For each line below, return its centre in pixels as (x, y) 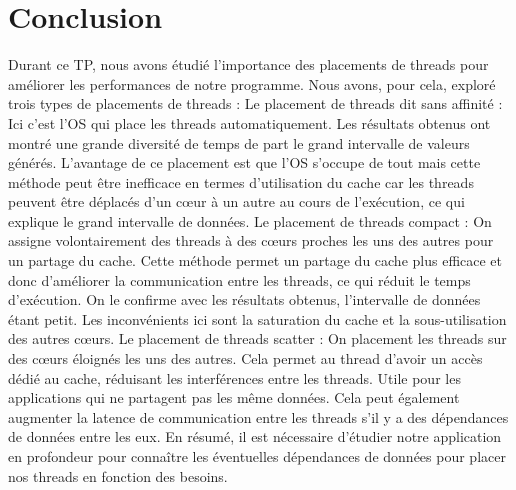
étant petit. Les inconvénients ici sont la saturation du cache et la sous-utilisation (257, 318)
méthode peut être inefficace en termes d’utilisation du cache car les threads (241, 181)
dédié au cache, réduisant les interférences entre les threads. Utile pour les (234, 377)
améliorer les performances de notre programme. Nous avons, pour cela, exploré (252, 83)
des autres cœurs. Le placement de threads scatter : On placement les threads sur (257, 338)
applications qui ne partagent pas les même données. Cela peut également (234, 397)
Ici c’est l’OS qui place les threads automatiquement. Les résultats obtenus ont (249, 122)
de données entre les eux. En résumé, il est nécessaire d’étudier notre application (255, 436)
